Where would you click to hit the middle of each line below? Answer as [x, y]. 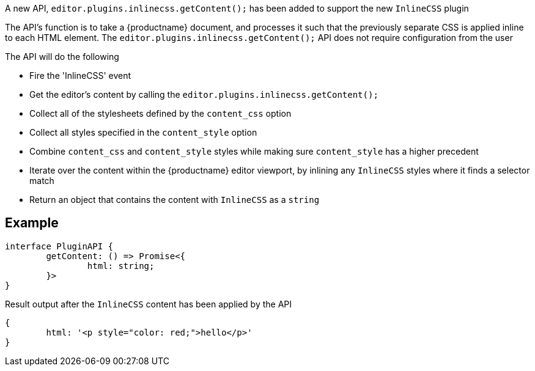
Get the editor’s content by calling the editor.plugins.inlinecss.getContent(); [204, 94]
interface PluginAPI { [59, 246]
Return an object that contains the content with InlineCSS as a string [175, 200]
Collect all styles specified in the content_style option [143, 132]
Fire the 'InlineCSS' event [80, 75]
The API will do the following [62, 57]
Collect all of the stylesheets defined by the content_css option [160, 113]
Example [32, 223]
